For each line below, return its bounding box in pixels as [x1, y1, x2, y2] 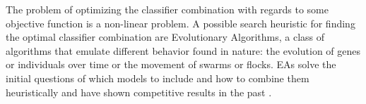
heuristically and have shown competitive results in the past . [6, 84, 272, 99]
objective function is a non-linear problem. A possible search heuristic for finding [6, 15, 355, 30]
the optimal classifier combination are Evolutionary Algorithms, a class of [6, 30, 325, 44]
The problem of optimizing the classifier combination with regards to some [6, 2, 329, 16]
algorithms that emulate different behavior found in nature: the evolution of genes [6, 43, 361, 58]
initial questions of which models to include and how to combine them [6, 70, 309, 85]
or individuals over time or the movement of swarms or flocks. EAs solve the [6, 57, 336, 72]
